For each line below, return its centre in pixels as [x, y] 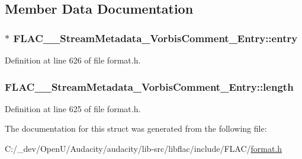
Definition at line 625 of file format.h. [73, 108]
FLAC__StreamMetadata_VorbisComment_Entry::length [149, 86]
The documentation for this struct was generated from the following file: [136, 128]
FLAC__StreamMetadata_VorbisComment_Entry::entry [155, 38]
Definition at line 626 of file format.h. [73, 60]
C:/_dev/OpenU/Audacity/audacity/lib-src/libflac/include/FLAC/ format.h [144, 148]
